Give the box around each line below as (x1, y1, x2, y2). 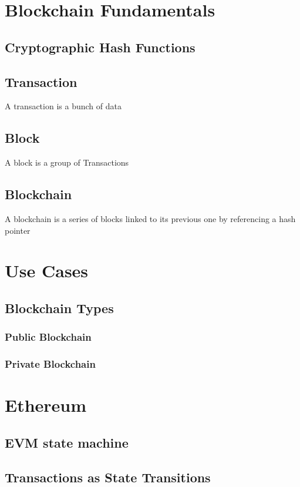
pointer (5, 224, 31, 236)
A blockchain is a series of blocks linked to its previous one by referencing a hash (5, 212, 296, 224)
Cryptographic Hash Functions (5, 38, 195, 56)
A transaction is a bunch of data (5, 100, 122, 112)
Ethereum (5, 393, 87, 417)
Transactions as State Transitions (5, 468, 211, 486)
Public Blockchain (5, 330, 92, 344)
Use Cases (5, 258, 89, 283)
